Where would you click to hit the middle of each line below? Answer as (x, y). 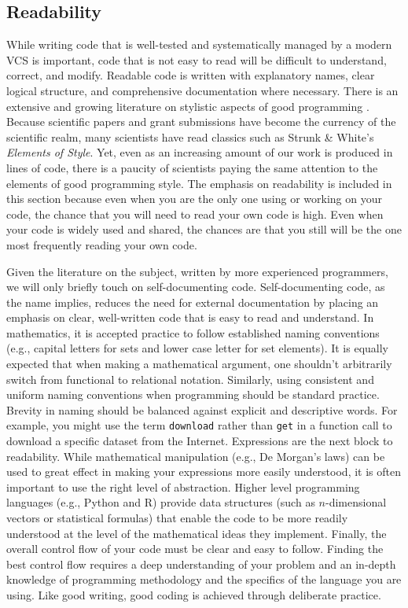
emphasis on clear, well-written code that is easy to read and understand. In (190, 317)
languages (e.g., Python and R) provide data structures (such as (161, 502)
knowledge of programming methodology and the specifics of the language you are (204, 579)
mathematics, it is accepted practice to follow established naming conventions (193, 332)
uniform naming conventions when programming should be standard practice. (193, 394)
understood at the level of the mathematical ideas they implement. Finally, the (197, 533)
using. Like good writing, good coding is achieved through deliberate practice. (194, 595)
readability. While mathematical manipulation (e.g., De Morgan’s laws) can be (196, 456)
